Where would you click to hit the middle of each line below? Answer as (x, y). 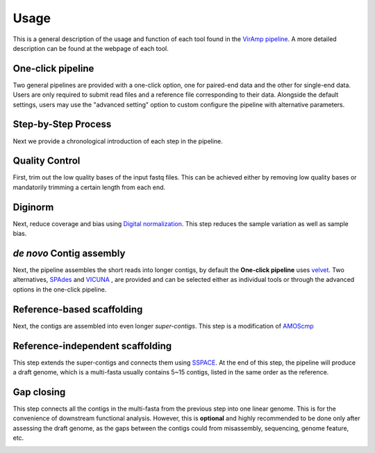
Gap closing (39, 392)
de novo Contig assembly (69, 253)
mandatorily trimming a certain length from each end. (89, 187)
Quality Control (47, 161)
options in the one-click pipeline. (60, 289)
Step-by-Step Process (62, 124)
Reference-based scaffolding (78, 309)
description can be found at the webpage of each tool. (91, 48)
